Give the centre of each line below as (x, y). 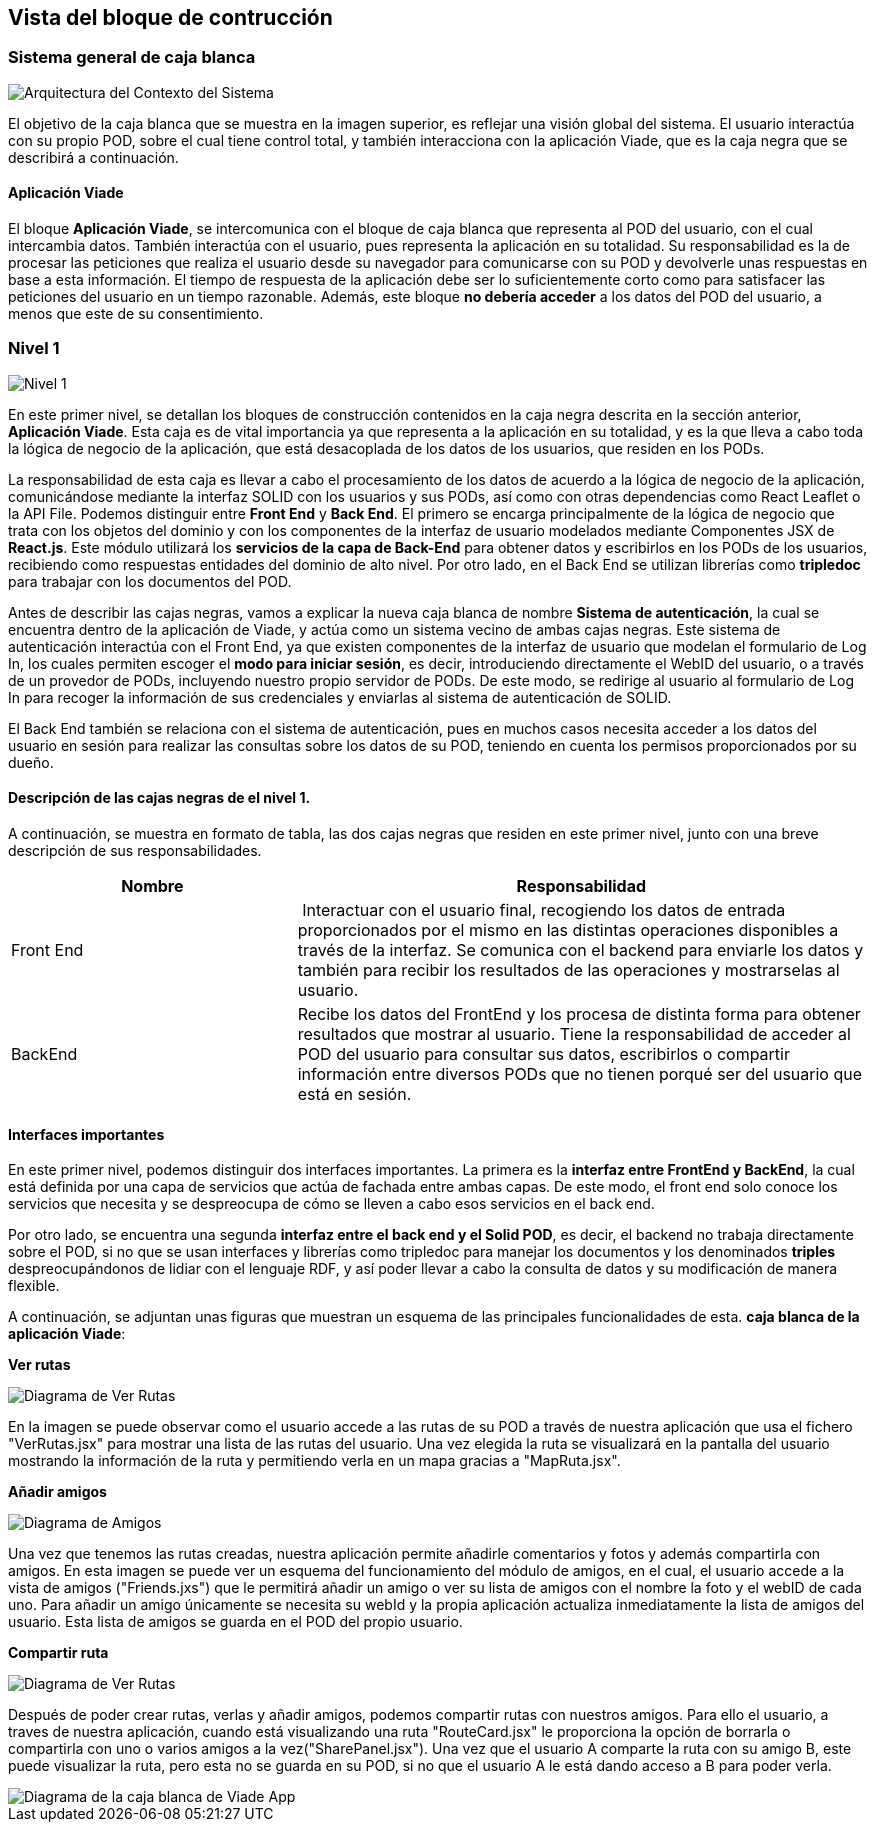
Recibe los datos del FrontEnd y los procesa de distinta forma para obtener (579, 1013)
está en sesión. (354, 1093)
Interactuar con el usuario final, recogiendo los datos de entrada (544, 909)
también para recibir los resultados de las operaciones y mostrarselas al (568, 969)
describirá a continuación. (93, 157)
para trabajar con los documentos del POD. (150, 581)
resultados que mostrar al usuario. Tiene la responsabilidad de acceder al (574, 1033)
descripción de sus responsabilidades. (135, 850)
